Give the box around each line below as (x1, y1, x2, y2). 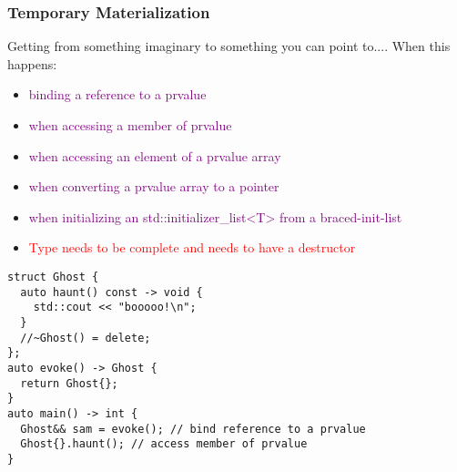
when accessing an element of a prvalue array (28, 146, 281, 165)
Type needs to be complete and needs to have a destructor (28, 238, 356, 257)
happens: (7, 54, 57, 73)
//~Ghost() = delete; (20, 331, 151, 344)
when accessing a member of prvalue (28, 116, 232, 134)
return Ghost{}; (20, 376, 118, 390)
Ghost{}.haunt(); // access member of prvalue (20, 437, 308, 451)
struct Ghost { (7, 270, 99, 283)
